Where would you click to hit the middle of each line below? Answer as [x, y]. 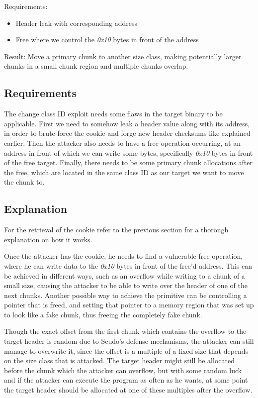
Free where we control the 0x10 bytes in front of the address [107, 40]
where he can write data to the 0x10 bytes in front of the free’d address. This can [128, 265]
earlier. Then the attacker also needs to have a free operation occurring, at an [123, 143]
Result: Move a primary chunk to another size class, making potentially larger [123, 56]
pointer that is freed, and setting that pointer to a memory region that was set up [129, 305]
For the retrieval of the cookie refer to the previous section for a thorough [116, 230]
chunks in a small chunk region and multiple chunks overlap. [96, 66]
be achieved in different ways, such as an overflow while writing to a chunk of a [125, 275]
